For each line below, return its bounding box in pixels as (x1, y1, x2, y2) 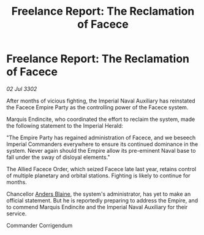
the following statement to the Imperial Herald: (6, 121, 124, 129)
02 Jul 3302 (6, 85, 37, 93)
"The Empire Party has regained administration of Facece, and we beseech (6, 134, 196, 141)
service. (6, 210, 27, 217)
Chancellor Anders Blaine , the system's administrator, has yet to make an (6, 190, 191, 198)
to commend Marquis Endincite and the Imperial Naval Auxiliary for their (6, 203, 188, 210)
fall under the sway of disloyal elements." (6, 153, 110, 161)
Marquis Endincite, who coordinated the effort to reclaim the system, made (6, 115, 195, 123)
